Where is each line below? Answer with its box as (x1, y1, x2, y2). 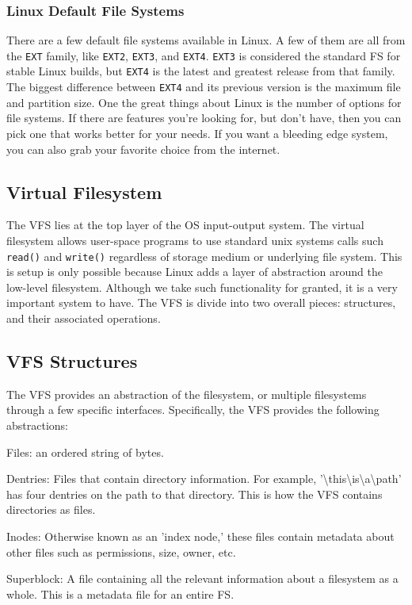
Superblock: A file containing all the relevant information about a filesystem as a (6, 570, 399, 587)
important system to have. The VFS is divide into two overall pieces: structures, (6, 294, 396, 311)
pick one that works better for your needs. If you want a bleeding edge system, (6, 124, 388, 141)
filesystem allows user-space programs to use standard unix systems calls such (6, 232, 383, 248)
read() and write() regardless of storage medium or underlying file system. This (6, 247, 402, 264)
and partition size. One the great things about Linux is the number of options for (6, 94, 402, 110)
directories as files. (6, 501, 96, 518)
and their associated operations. (6, 309, 161, 326)
